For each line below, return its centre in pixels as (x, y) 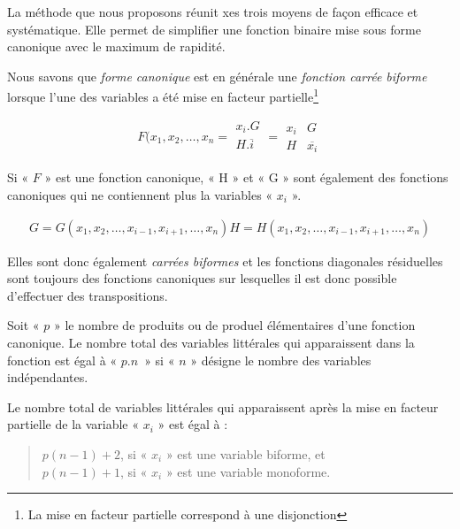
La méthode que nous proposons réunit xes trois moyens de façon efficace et (213, 11)
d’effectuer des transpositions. (88, 295)
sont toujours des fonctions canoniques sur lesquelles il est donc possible (202, 278)
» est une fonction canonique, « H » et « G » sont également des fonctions (246, 177)
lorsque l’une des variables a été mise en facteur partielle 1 (163, 96)
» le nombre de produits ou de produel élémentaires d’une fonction (234, 325)
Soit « (23, 325)
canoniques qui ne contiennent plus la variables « (140, 194)
